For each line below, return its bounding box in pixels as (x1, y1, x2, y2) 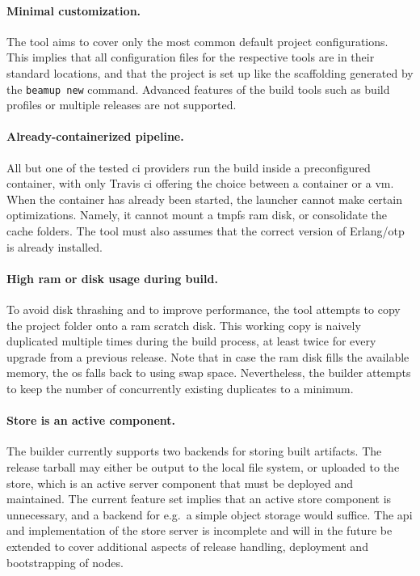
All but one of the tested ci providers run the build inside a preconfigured (6, 159, 371, 176)
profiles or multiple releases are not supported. (6, 96, 237, 113)
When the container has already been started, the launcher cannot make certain (6, 190, 402, 207)
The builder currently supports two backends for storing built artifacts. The (6, 443, 382, 460)
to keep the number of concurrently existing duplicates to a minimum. (6, 379, 354, 396)
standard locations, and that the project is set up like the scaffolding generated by (6, 64, 414, 81)
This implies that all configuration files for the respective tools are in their (6, 49, 375, 66)
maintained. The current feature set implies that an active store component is (6, 490, 392, 507)
